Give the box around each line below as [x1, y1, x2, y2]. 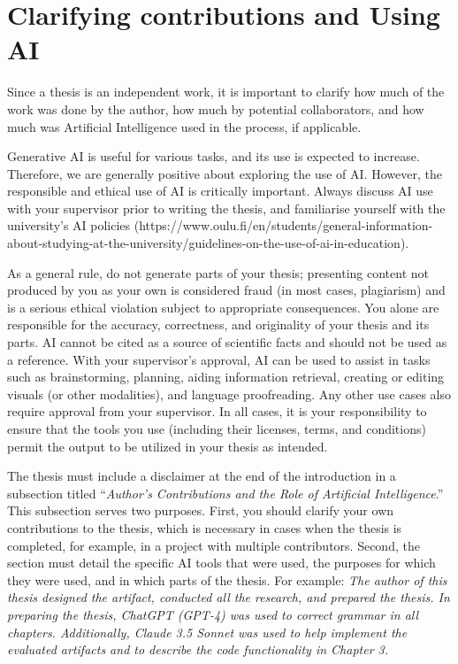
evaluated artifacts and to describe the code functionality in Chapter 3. [7, 640, 389, 659]
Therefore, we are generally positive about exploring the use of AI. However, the [7, 164, 442, 182]
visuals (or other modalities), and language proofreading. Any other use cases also [7, 384, 452, 403]
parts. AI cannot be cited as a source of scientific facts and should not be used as [7, 333, 447, 351]
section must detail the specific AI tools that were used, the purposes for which [7, 553, 436, 572]
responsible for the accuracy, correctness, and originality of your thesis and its [7, 315, 430, 334]
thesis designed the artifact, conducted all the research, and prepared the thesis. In [7, 588, 450, 606]
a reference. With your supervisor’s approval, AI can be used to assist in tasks [7, 350, 431, 368]
